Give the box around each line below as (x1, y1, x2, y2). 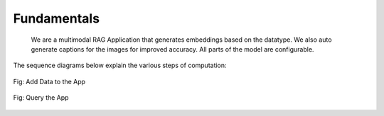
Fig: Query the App (13, 93, 69, 102)
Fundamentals (13, 11, 100, 26)
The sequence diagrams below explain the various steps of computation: (13, 61, 227, 70)
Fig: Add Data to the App (13, 77, 85, 86)
